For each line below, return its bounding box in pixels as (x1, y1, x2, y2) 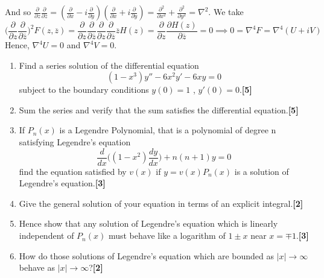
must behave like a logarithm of (108, 229, 226, 242)
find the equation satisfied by (19, 165, 127, 177)
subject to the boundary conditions (19, 83, 149, 96)
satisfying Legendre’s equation (19, 136, 131, 148)
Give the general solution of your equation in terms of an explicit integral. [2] (19, 197, 303, 209)
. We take (208, 5, 244, 17)
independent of (19, 229, 74, 242)
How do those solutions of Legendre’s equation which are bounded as (19, 249, 275, 262)
